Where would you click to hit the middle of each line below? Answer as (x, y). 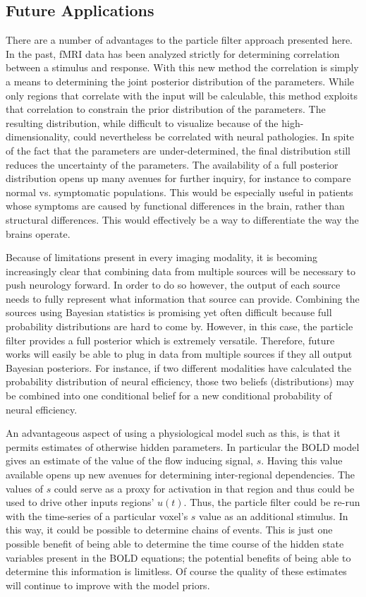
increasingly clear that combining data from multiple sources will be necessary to (181, 271)
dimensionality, (38, 137)
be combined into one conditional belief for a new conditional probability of (169, 396)
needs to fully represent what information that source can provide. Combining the (183, 298)
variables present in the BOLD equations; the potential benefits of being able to (178, 557)
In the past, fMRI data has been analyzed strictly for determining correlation (173, 53)
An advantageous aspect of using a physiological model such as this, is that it (173, 433)
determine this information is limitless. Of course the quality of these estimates (176, 571)
